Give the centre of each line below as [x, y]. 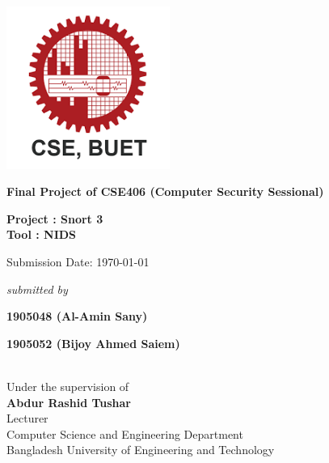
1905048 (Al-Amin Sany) [77, 316]
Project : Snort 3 [55, 218]
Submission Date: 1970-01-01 [78, 262]
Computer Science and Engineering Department [125, 433]
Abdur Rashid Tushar [69, 402]
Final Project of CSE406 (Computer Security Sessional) [165, 191]
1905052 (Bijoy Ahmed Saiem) [93, 343]
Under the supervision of [68, 387]
